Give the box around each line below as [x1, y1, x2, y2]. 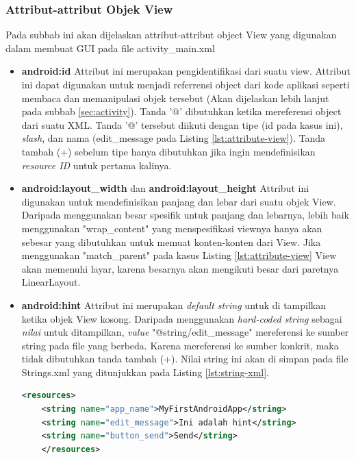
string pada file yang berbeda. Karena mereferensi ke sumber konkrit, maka [21, 338, 339, 352]
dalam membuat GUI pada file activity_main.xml [5, 40, 215, 55]
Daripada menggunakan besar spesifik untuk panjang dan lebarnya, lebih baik [21, 208, 349, 222]
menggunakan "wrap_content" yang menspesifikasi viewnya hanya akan [21, 221, 322, 235]
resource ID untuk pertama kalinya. [21, 158, 172, 172]
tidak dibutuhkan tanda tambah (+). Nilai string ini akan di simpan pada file [21, 351, 348, 366]
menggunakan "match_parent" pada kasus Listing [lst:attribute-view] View [21, 248, 337, 262]
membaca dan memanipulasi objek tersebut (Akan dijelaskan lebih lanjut [21, 90, 329, 105]
